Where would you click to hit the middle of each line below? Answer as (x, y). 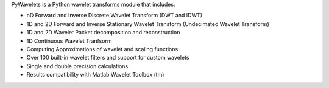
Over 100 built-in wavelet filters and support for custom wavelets (108, 58)
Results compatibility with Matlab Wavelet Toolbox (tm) (95, 75)
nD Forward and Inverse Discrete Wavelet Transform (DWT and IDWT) (115, 16)
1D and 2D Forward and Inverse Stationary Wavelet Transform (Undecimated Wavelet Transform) (148, 24)
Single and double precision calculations (77, 66)
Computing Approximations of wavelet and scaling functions (102, 49)
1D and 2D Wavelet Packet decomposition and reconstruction (103, 33)
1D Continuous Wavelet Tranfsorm (69, 41)
